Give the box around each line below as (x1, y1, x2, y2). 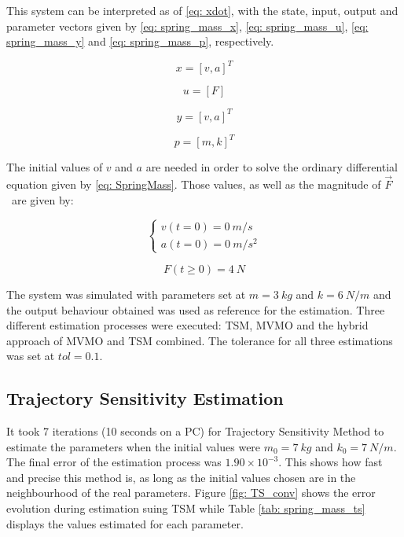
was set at (6, 348, 55, 364)
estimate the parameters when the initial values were (6, 438, 261, 454)
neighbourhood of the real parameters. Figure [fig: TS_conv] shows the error (6, 484, 376, 501)
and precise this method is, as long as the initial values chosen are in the (6, 469, 356, 485)
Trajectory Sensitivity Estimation (6, 386, 284, 410)
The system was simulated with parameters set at (6, 285, 246, 302)
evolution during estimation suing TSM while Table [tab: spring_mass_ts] (6, 500, 365, 517)
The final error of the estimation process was (6, 454, 222, 470)
